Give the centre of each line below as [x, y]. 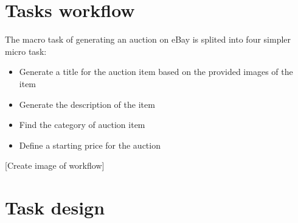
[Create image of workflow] [55, 165]
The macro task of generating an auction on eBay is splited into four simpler [148, 39]
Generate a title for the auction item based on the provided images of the [156, 72]
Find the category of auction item [82, 125]
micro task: [26, 51]
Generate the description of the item [87, 104]
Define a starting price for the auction [90, 145]
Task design [55, 207]
